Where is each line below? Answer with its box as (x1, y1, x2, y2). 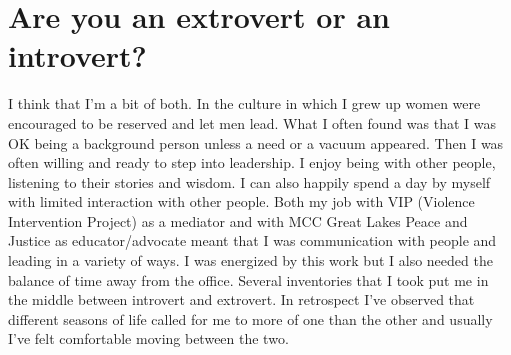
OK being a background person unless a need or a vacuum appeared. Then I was (8, 132, 504, 153)
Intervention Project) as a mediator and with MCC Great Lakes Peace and (8, 210, 468, 231)
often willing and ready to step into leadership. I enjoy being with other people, (8, 152, 496, 173)
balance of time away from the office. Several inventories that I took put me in (8, 269, 489, 290)
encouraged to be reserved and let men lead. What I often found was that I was (8, 112, 496, 133)
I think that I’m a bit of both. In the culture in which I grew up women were (8, 93, 481, 114)
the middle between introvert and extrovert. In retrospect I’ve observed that (8, 289, 475, 310)
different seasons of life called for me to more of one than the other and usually (8, 308, 493, 329)
